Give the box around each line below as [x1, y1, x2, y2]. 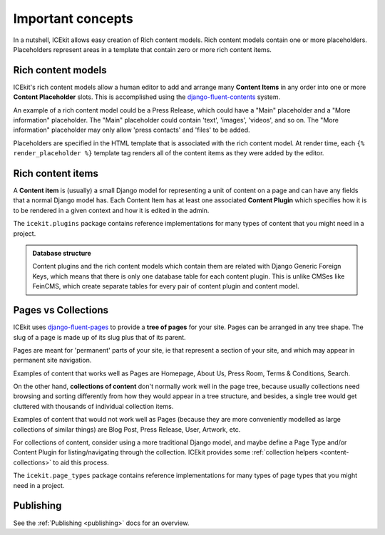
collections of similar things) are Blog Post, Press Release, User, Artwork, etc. [13, 425, 241, 434]
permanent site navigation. [13, 356, 92, 365]
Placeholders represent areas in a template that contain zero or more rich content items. [13, 45, 272, 53]
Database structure [32, 249, 92, 258]
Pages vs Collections [13, 304, 109, 316]
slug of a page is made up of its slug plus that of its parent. [13, 333, 186, 341]
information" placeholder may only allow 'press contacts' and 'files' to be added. [13, 125, 250, 135]
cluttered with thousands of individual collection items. [13, 402, 174, 410]
